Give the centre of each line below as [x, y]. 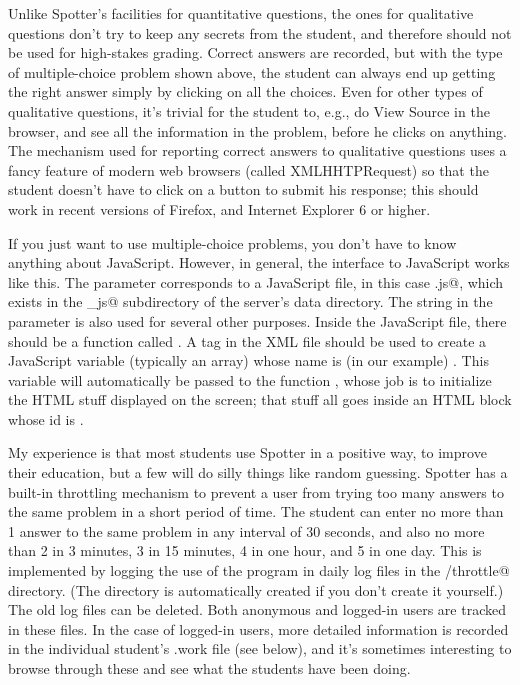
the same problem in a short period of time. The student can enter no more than [256, 511]
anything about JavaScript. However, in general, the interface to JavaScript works [259, 262]
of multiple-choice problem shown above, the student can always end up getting [252, 71]
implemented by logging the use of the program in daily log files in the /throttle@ [259, 570]
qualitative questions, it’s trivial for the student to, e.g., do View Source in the [249, 110]
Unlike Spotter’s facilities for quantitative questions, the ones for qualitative [241, 13]
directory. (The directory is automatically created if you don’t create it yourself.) [256, 589]
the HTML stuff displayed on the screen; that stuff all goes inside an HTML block [260, 399]
